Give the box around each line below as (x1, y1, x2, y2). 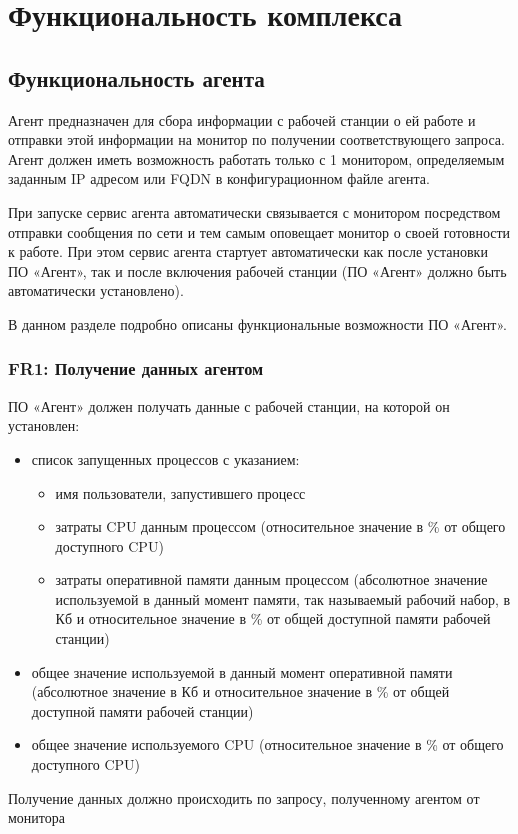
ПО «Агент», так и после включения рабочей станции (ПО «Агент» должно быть (8, 260, 507, 281)
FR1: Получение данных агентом (8, 356, 264, 381)
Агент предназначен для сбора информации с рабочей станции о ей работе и (8, 109, 476, 130)
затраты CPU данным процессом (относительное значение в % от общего (55, 516, 506, 537)
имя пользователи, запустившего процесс (55, 482, 306, 503)
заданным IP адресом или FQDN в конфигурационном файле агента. (8, 168, 430, 189)
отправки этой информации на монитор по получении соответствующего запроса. (8, 129, 505, 150)
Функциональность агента (8, 62, 265, 93)
